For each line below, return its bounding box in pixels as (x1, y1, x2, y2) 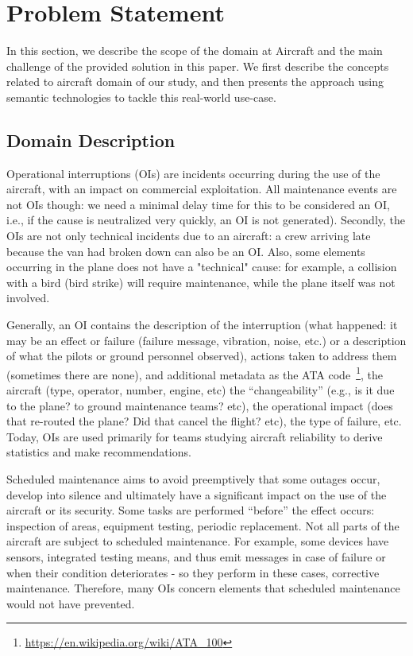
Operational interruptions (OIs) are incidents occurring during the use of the (6, 165, 380, 181)
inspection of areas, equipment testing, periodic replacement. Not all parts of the (6, 517, 399, 534)
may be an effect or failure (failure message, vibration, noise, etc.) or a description (6, 332, 407, 348)
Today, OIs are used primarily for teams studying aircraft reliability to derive (6, 428, 383, 444)
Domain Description (6, 127, 176, 152)
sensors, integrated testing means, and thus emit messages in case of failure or (6, 549, 386, 565)
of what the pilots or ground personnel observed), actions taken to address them (6, 347, 397, 364)
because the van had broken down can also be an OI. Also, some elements (6, 243, 365, 259)
